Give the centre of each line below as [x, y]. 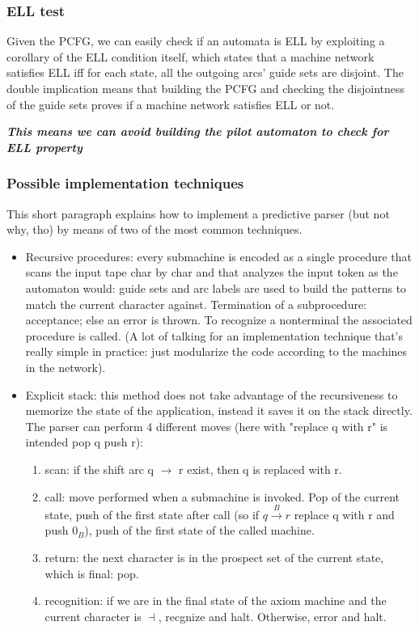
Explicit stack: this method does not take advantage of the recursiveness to [212, 394]
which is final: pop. [92, 573]
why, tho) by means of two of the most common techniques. [154, 229]
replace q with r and [344, 514]
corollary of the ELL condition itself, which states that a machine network [190, 56]
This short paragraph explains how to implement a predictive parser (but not [198, 213]
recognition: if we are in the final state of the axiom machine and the [216, 600]
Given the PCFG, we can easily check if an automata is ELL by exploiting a [196, 41]
